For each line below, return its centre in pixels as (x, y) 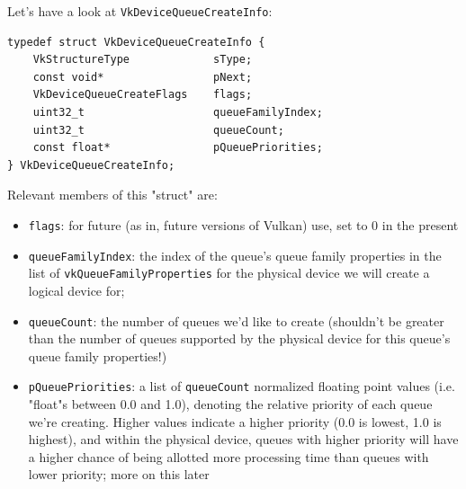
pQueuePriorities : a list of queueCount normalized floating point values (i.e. (242, 386)
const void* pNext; (143, 77)
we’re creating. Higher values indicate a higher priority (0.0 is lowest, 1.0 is (235, 421)
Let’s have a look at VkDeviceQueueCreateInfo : (140, 11)
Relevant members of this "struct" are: (112, 195)
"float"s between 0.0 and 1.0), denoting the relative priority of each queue (230, 404)
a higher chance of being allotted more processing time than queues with (229, 456)
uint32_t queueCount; (158, 130)
